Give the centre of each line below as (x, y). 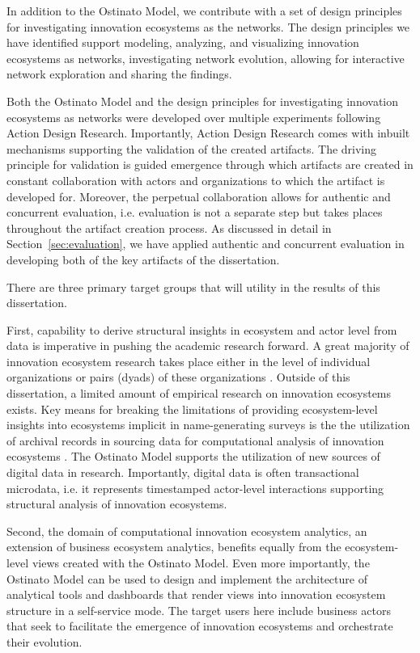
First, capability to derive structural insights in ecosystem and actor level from (202, 329)
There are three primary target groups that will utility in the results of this (193, 286)
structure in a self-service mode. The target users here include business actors (199, 610)
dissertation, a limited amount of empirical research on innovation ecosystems (199, 393)
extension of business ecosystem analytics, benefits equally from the (174, 547)
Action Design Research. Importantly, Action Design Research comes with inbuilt (208, 133)
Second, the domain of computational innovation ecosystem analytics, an (187, 531)
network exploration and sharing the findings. (119, 74)
